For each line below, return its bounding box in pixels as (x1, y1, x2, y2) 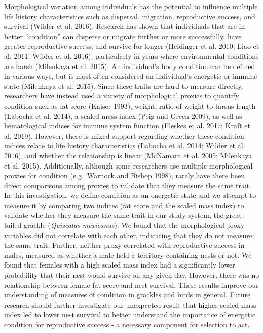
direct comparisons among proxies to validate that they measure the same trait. (4, 180, 252, 190)
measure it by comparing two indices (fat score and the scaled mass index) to (4, 199, 244, 210)
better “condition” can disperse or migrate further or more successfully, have (4, 30, 242, 41)
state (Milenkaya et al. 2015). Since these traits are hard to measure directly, (4, 80, 243, 91)
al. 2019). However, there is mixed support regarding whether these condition (4, 130, 244, 141)
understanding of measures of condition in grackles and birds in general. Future (4, 289, 251, 300)
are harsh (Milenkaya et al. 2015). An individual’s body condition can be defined (4, 60, 255, 71)
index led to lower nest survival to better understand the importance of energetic (4, 309, 255, 320)
